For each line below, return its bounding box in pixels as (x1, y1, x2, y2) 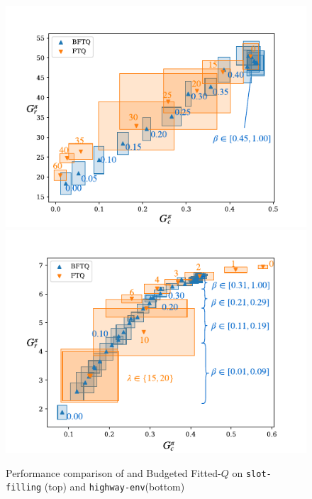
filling (6, 483, 42, 493)
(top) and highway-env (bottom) (44, 479, 185, 494)
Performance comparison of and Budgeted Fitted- (6, 465, 221, 480)
